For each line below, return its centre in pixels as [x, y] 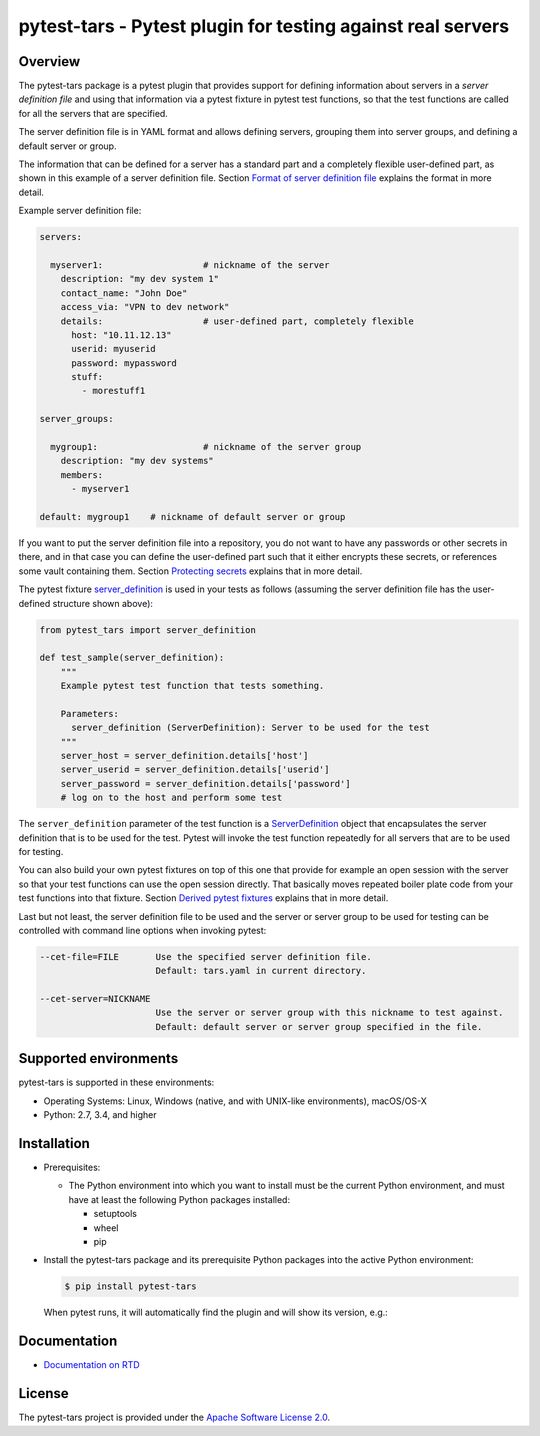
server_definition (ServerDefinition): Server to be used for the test [250, 728]
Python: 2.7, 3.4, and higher [100, 1115]
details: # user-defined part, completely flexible [237, 321]
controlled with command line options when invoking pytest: [142, 930]
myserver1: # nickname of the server [190, 264]
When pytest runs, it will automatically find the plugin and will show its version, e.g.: [216, 1312]
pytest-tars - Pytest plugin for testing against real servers [264, 26]
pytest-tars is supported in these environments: [116, 1082]
